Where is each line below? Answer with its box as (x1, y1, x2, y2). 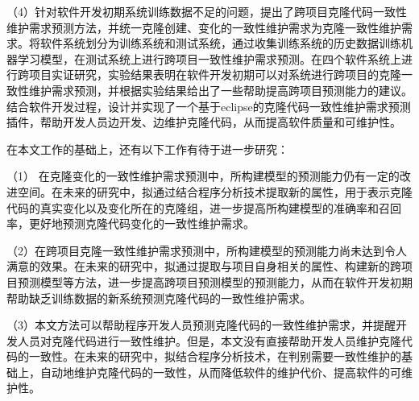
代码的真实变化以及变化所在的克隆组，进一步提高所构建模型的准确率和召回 (6, 199, 401, 216)
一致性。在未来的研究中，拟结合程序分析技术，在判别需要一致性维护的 (28, 348, 401, 365)
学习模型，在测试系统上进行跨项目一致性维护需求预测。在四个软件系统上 (17, 50, 401, 67)
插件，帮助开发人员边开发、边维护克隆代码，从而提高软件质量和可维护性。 (6, 114, 401, 130)
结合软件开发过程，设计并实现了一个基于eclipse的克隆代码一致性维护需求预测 (6, 97, 411, 114)
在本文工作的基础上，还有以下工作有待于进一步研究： (6, 140, 288, 157)
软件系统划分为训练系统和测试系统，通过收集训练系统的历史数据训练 (39, 35, 401, 52)
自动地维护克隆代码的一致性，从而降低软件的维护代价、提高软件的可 (39, 363, 401, 380)
